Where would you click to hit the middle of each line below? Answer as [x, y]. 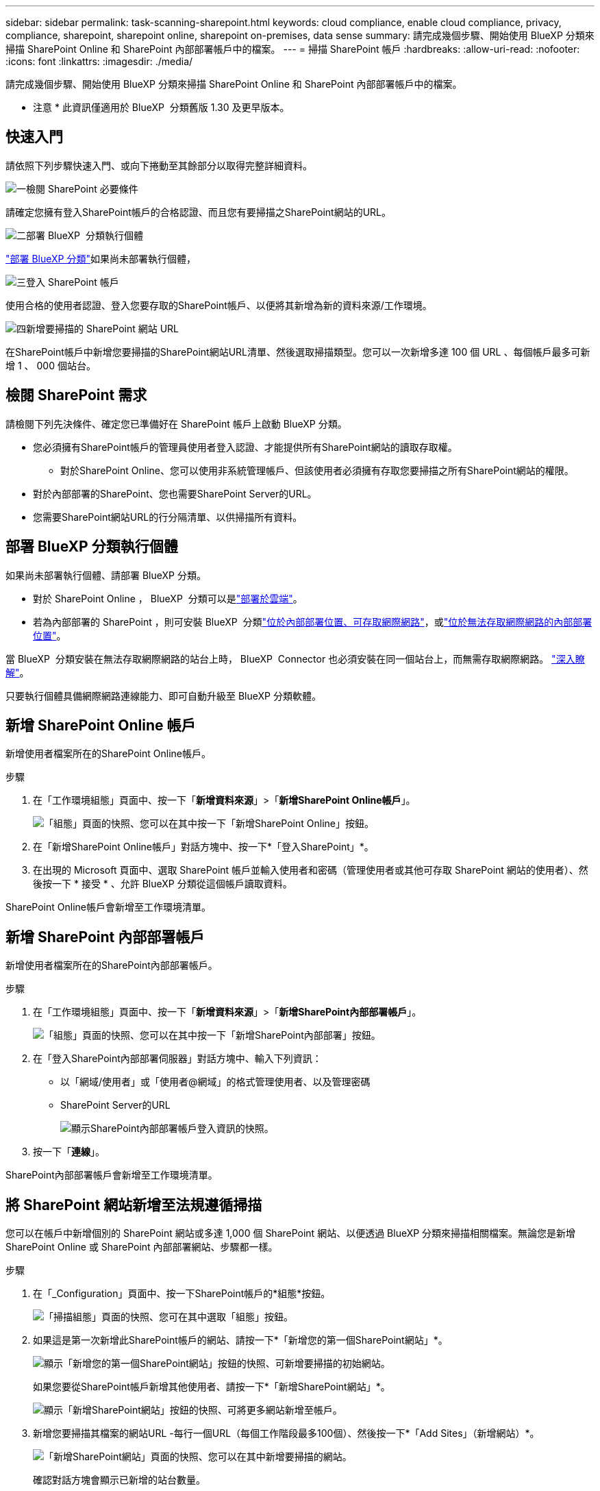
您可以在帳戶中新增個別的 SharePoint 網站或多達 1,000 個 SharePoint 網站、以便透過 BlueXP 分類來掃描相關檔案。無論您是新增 [291, 1233]
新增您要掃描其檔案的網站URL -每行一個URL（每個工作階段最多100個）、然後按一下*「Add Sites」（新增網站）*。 [286, 1433]
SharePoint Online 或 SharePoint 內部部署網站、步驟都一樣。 [142, 1247]
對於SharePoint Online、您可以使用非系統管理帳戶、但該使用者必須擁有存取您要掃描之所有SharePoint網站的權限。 [317, 470]
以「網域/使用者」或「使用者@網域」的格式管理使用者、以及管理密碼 [215, 1082]
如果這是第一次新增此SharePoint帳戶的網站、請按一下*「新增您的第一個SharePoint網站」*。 [240, 1340]
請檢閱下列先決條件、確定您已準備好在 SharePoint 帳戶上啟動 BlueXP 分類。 [176, 423]
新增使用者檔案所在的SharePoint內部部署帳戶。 [112, 965]
